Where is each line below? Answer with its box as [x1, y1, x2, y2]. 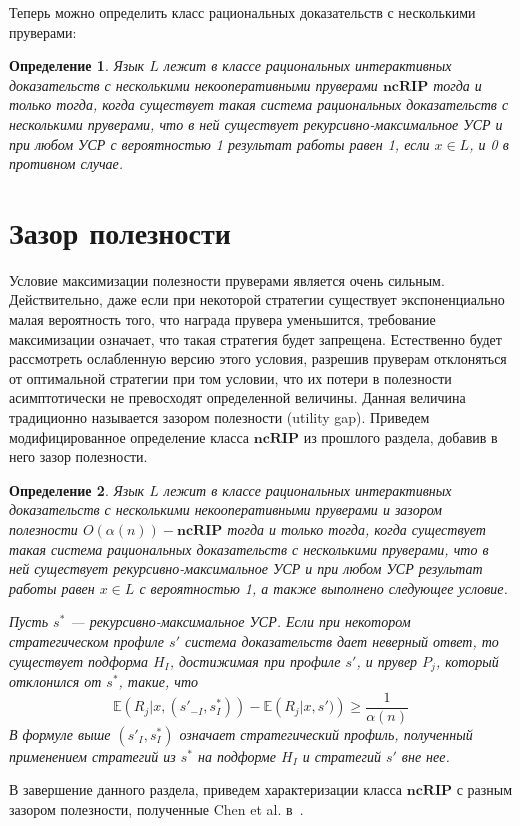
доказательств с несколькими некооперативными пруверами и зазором [9, 499, 443, 520]
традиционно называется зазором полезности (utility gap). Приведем [9, 407, 430, 428]
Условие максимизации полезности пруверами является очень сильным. [9, 269, 445, 290]
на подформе [197, 745, 277, 766]
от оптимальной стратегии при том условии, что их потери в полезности [9, 367, 452, 388]
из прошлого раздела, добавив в [303, 426, 498, 447]
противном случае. [9, 153, 124, 174]
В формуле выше [9, 723, 111, 744]
